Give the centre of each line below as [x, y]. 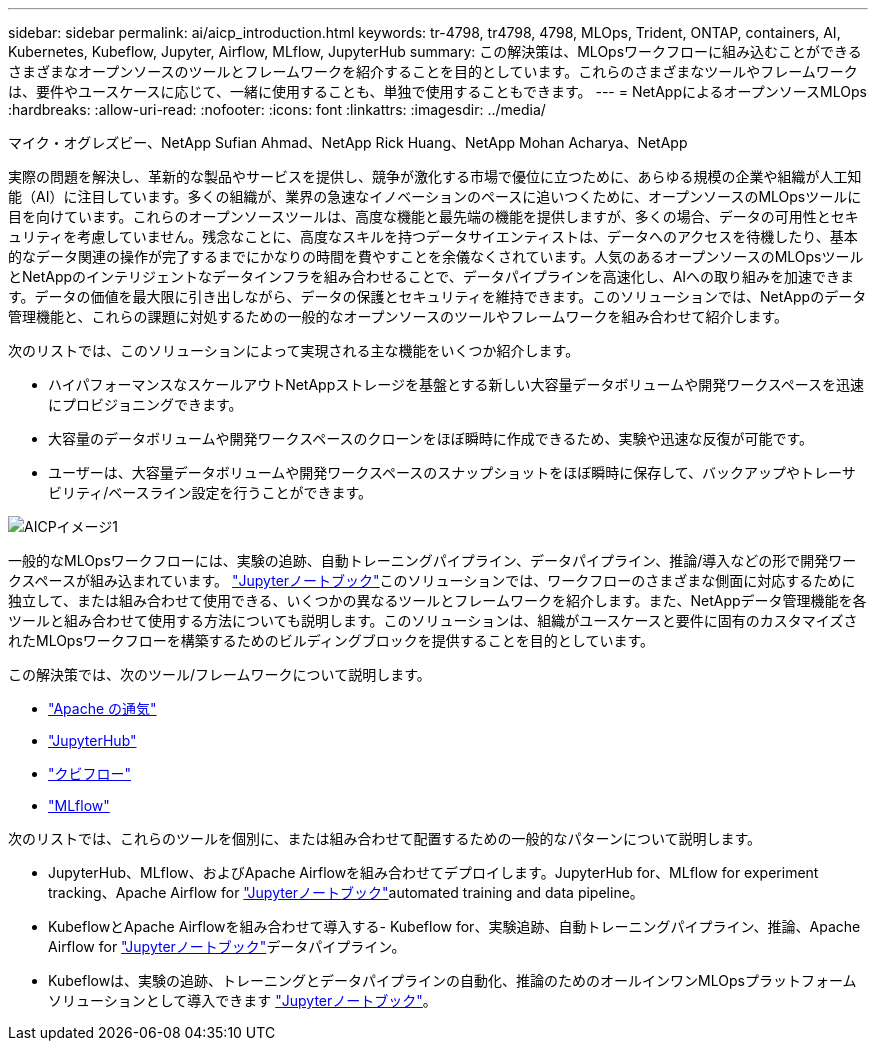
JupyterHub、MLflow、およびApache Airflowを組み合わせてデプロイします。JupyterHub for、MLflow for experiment [433, 872]
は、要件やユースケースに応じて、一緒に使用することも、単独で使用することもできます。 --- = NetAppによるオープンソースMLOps [437, 91]
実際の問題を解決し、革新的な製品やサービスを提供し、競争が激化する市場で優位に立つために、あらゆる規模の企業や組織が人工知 [435, 176]
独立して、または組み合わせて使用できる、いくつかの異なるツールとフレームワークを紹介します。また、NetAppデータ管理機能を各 [437, 600]
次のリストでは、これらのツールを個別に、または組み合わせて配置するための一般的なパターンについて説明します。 [385, 838]
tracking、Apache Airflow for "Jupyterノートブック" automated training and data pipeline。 [346, 892]
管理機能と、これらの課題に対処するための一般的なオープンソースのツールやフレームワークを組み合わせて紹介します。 [398, 316]
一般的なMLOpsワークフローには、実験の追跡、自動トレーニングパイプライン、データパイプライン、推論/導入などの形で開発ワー [432, 560]
